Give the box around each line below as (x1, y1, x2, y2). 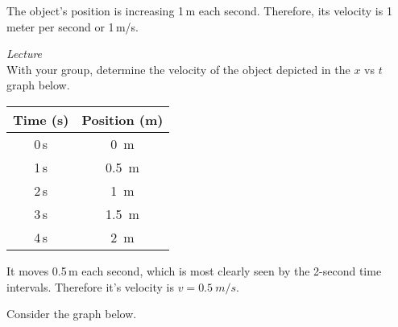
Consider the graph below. (6, 305, 137, 322)
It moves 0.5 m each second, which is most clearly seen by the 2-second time (6, 262, 382, 279)
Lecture (6, 45, 43, 62)
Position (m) (81, 110, 164, 129)
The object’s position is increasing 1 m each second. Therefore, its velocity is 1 (6, 2, 392, 19)
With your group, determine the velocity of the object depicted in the (6, 60, 350, 77)
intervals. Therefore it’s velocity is (6, 278, 174, 295)
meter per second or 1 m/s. (6, 18, 139, 35)
